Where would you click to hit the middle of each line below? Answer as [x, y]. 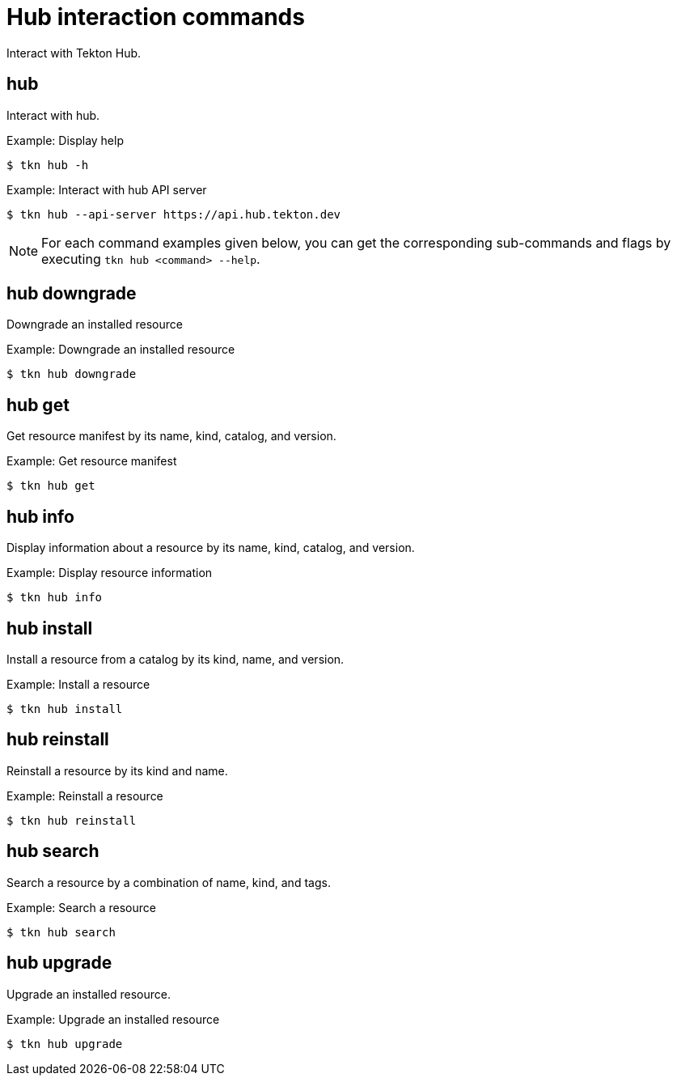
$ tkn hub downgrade [72, 374]
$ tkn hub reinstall [72, 820]
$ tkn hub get [51, 486]
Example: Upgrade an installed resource [113, 1019]
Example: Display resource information [110, 573]
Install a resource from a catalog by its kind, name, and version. [176, 659]
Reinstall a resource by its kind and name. [117, 770]
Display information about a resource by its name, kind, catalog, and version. [211, 548]
